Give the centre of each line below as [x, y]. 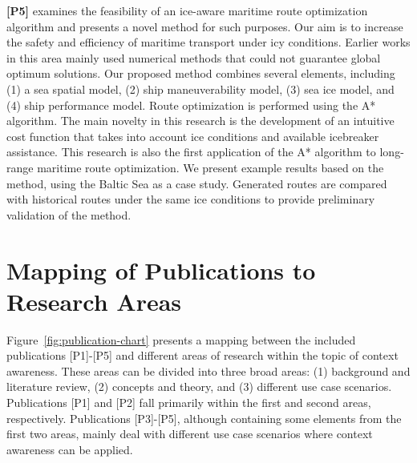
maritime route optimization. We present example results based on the [211, 167]
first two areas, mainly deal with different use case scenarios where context [190, 434]
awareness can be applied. [70, 449]
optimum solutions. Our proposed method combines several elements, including [201, 73]
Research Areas [94, 301]
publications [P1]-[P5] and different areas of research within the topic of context [202, 355]
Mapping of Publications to [161, 270]
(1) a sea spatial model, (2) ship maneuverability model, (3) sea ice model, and [200, 89]
